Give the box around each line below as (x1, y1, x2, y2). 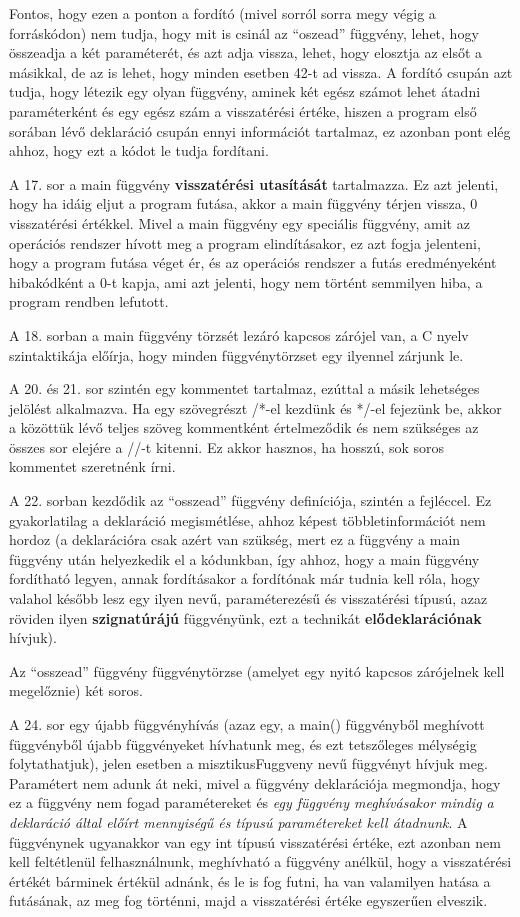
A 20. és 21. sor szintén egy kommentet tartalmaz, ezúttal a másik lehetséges (9, 378, 480, 399)
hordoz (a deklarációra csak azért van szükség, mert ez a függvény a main (9, 529, 461, 550)
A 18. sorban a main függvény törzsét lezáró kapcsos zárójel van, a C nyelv (9, 324, 469, 345)
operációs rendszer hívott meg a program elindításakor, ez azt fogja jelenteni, (9, 232, 481, 253)
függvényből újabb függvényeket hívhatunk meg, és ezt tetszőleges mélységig (9, 733, 477, 754)
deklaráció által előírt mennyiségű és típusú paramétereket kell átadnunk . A (9, 811, 468, 832)
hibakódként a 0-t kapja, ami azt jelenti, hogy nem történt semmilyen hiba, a (9, 271, 483, 292)
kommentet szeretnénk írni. (9, 456, 176, 477)
